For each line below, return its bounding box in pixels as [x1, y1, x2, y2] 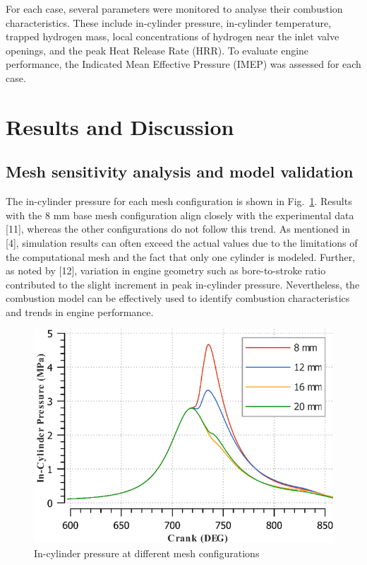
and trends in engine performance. [6, 304, 154, 319]
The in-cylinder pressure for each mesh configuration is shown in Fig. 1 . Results [6, 194, 352, 209]
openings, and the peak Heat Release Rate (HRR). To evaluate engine [6, 42, 309, 57]
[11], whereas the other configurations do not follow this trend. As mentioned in [6, 221, 351, 236]
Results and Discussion [6, 112, 234, 141]
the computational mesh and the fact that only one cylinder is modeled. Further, [6, 249, 356, 264]
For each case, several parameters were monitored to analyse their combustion [6, 1, 343, 16]
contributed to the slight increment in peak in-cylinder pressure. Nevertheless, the [6, 276, 360, 291]
